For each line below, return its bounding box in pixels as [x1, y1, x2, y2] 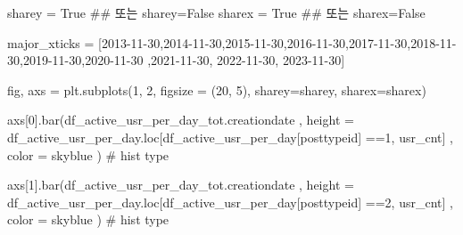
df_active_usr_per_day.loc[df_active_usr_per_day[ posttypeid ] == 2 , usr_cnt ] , [7, 192, 453, 211]
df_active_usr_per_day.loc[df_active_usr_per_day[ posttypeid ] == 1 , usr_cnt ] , [7, 127, 453, 146]
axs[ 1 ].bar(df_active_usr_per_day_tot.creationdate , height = [7, 175, 354, 194]
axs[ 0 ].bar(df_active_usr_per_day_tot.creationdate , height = [7, 110, 354, 129]
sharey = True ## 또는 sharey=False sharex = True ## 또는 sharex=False [7, 4, 426, 21]
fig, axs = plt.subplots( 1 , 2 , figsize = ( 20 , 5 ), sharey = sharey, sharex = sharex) [7, 80, 426, 99]
